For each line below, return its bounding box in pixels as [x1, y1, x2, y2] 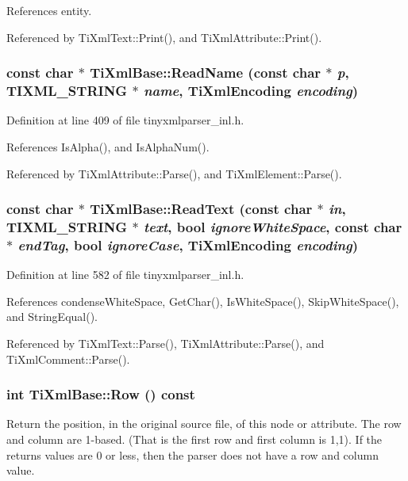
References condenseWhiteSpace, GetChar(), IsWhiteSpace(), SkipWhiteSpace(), [6, 292, 399, 309]
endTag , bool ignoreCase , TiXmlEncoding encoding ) [17, 235, 359, 254]
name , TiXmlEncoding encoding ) [143, 81, 359, 101]
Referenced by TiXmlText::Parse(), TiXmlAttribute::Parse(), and [6, 334, 325, 351]
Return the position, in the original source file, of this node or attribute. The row [6, 415, 402, 432]
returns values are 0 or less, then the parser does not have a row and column [6, 446, 379, 463]
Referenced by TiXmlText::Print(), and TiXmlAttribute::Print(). [6, 29, 322, 45]
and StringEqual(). [6, 308, 98, 325]
